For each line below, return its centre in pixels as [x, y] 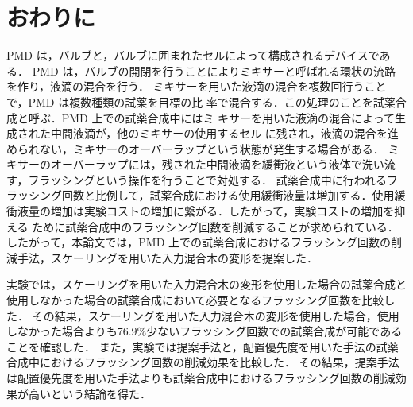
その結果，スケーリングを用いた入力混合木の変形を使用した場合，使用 [216, 315]
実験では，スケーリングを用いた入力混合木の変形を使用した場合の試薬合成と [206, 284]
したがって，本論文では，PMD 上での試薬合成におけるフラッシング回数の [199, 242]
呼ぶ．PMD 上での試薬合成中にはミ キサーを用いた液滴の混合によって [211, 117]
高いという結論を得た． [89, 393]
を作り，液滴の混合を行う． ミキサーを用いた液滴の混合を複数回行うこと [197, 86]
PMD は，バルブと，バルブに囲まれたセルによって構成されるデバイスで [193, 55]
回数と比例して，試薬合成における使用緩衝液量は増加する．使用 [228, 195]
